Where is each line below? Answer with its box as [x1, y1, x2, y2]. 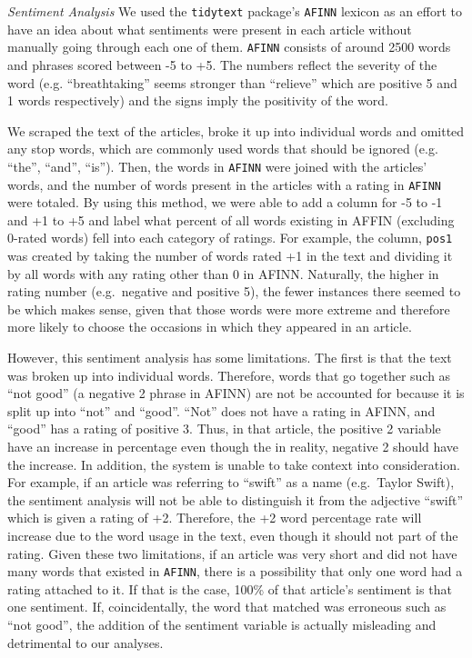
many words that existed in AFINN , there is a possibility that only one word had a [7, 562, 463, 581]
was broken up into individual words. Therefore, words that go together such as [7, 365, 451, 384]
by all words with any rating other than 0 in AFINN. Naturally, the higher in [7, 264, 439, 283]
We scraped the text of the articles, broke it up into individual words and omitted [7, 121, 465, 140]
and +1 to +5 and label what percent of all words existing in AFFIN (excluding [7, 210, 455, 229]
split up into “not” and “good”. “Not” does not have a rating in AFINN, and [7, 401, 436, 420]
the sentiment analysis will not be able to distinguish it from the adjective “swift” [7, 490, 463, 509]
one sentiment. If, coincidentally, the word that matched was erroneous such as [7, 597, 447, 616]
